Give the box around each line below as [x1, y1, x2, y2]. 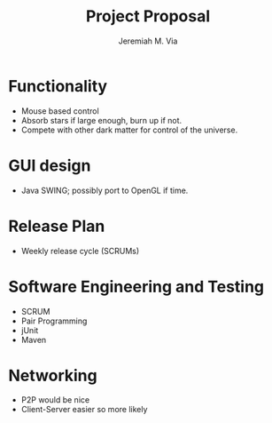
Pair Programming [20, 315, 88, 326]
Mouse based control [20, 105, 99, 116]
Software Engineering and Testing [8, 276, 265, 297]
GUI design [8, 156, 91, 175]
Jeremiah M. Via [118, 36, 178, 46]
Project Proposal [85, 6, 211, 27]
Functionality [8, 76, 108, 96]
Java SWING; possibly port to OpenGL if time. [20, 185, 189, 196]
